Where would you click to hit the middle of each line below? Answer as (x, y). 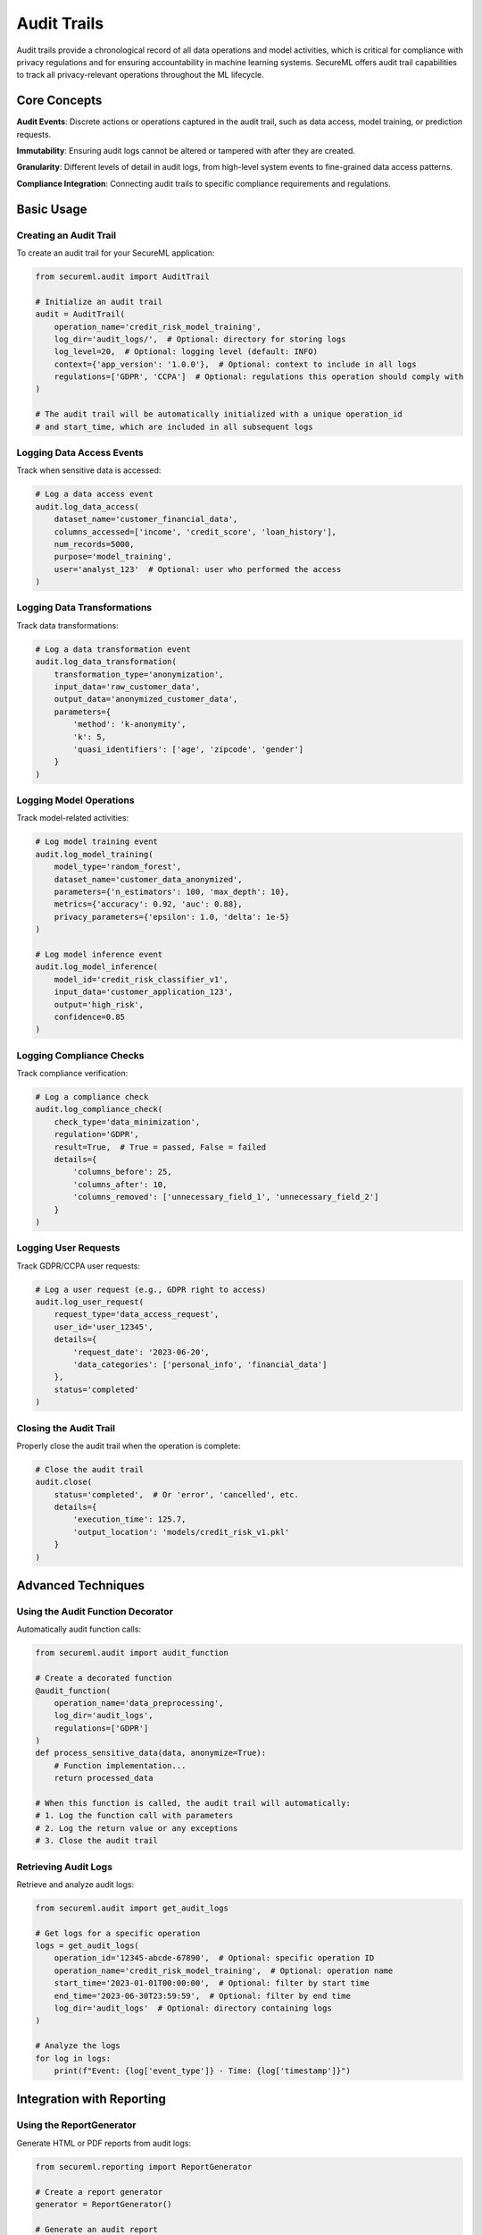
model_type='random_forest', (118, 867)
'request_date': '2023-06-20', (141, 1352)
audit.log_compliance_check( (99, 1109)
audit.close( (64, 1482)
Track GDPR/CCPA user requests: (79, 1266)
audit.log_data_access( (87, 506)
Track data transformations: (68, 625)
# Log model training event (96, 842)
